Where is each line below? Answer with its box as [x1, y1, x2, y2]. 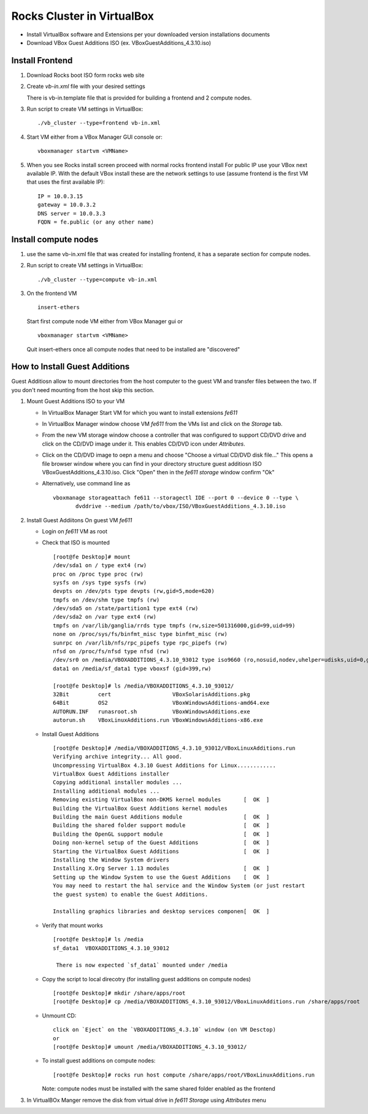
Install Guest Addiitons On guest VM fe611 [26, 516, 132, 524]
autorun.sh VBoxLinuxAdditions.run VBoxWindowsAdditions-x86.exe [53, 716, 263, 724]
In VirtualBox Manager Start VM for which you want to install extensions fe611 [42, 409, 238, 416]
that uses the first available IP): [26, 178, 105, 186]
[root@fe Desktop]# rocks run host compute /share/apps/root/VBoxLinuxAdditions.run [53, 1071, 315, 1078]
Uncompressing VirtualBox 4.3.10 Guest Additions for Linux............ [53, 762, 276, 769]
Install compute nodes [11, 234, 99, 245]
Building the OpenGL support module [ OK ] [53, 830, 270, 837]
